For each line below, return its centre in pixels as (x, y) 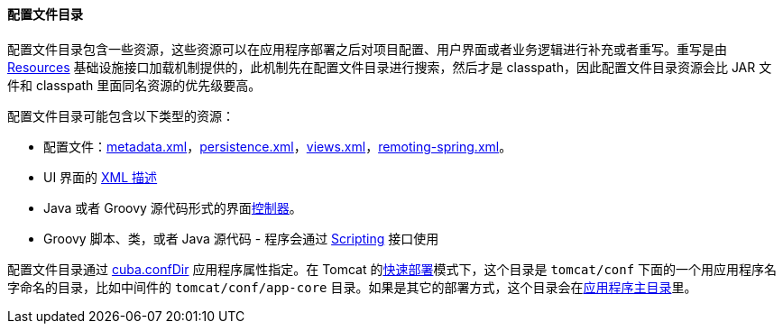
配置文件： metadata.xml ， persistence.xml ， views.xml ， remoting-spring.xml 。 (278, 146)
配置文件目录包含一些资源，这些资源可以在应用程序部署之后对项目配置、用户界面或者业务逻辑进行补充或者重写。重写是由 (367, 49)
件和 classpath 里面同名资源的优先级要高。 (134, 85)
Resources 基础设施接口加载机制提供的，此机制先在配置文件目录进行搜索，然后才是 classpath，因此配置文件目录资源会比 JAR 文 (390, 67)
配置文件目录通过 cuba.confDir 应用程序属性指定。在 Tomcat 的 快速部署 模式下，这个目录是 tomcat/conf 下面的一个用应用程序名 (392, 269)
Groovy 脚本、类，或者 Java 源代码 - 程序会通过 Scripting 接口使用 (241, 238)
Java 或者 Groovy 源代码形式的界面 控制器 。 (173, 207)
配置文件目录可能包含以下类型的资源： (121, 115)
